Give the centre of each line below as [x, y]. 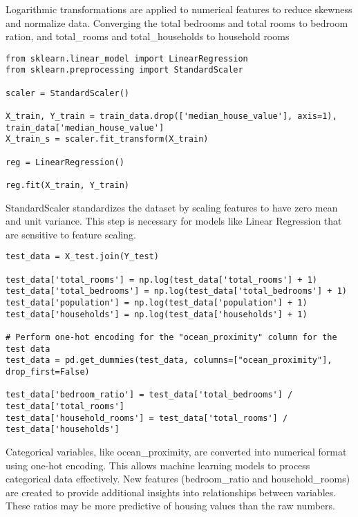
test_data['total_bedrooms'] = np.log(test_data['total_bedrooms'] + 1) [176, 291]
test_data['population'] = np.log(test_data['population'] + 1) [157, 303]
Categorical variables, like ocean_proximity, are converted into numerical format [176, 451]
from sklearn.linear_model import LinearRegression [127, 58]
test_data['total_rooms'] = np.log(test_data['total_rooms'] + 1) [162, 280]
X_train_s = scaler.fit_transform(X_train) [107, 139]
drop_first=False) [48, 372]
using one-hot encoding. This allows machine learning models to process [158, 465]
